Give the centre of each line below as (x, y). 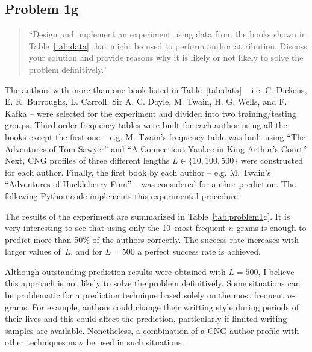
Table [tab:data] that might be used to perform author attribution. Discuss (168, 45)
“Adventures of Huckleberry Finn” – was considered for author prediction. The (150, 184)
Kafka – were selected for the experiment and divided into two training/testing (151, 113)
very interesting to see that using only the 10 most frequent (115, 228)
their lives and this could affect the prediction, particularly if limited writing (146, 319)
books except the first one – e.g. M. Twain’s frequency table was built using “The (155, 136)
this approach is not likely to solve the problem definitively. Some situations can (153, 283)
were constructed (272, 160)
